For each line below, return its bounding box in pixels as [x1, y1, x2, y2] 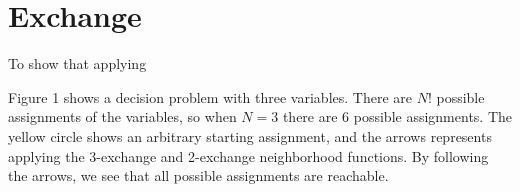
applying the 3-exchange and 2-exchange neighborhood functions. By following [8, 145, 489, 166]
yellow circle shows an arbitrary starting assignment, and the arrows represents [8, 125, 492, 146]
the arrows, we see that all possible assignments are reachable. [8, 165, 389, 186]
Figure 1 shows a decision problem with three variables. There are [8, 86, 412, 107]
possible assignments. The [353, 106, 513, 127]
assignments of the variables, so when [8, 106, 237, 127]
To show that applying [8, 53, 147, 74]
